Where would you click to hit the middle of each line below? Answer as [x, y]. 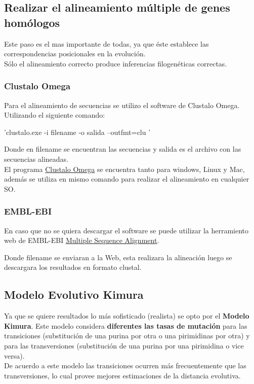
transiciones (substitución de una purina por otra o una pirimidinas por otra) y [127, 336]
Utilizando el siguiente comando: [55, 115]
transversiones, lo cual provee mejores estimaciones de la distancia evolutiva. [122, 375]
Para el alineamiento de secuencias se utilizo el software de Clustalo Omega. [122, 105]
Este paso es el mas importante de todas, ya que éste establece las [107, 43]
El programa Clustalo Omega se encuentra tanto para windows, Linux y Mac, [124, 169]
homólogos [32, 22]
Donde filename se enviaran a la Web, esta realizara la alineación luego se [118, 257]
